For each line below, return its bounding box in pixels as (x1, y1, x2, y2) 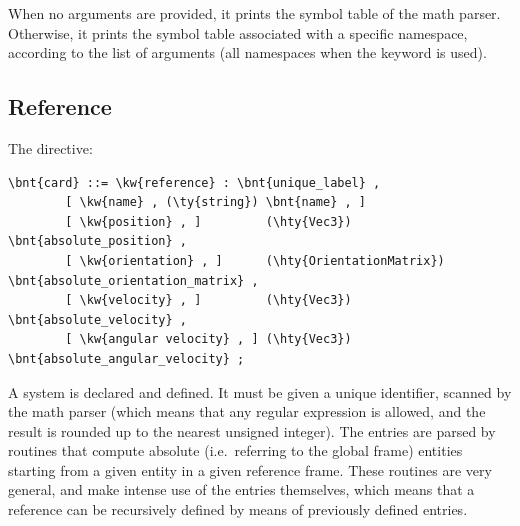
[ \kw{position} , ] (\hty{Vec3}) (65, 214, 352, 229)
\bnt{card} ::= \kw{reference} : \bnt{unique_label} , (8, 175, 381, 190)
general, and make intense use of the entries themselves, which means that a (8, 479, 475, 500)
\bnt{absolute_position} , (8, 234, 187, 249)
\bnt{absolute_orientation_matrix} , (8, 273, 259, 288)
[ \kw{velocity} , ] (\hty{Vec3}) (65, 293, 352, 308)
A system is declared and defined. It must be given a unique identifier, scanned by (8, 381, 512, 402)
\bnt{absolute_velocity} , (8, 312, 187, 327)
